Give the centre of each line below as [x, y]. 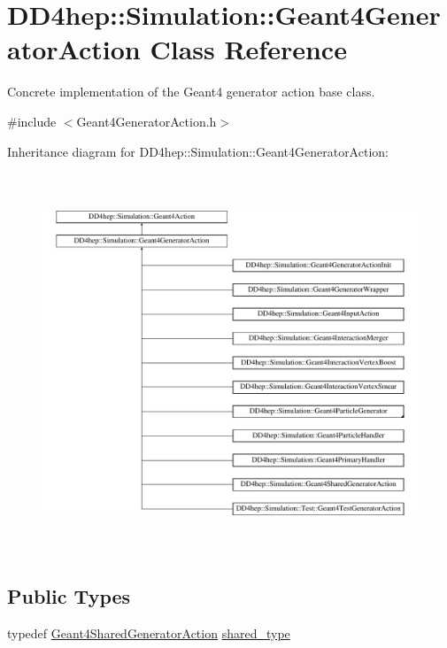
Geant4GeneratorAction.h [146, 121]
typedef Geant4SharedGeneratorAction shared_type [149, 633]
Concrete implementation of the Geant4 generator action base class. [191, 92]
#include [32, 121]
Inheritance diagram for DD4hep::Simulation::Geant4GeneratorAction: [198, 151]
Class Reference [248, 49]
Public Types [69, 595]
